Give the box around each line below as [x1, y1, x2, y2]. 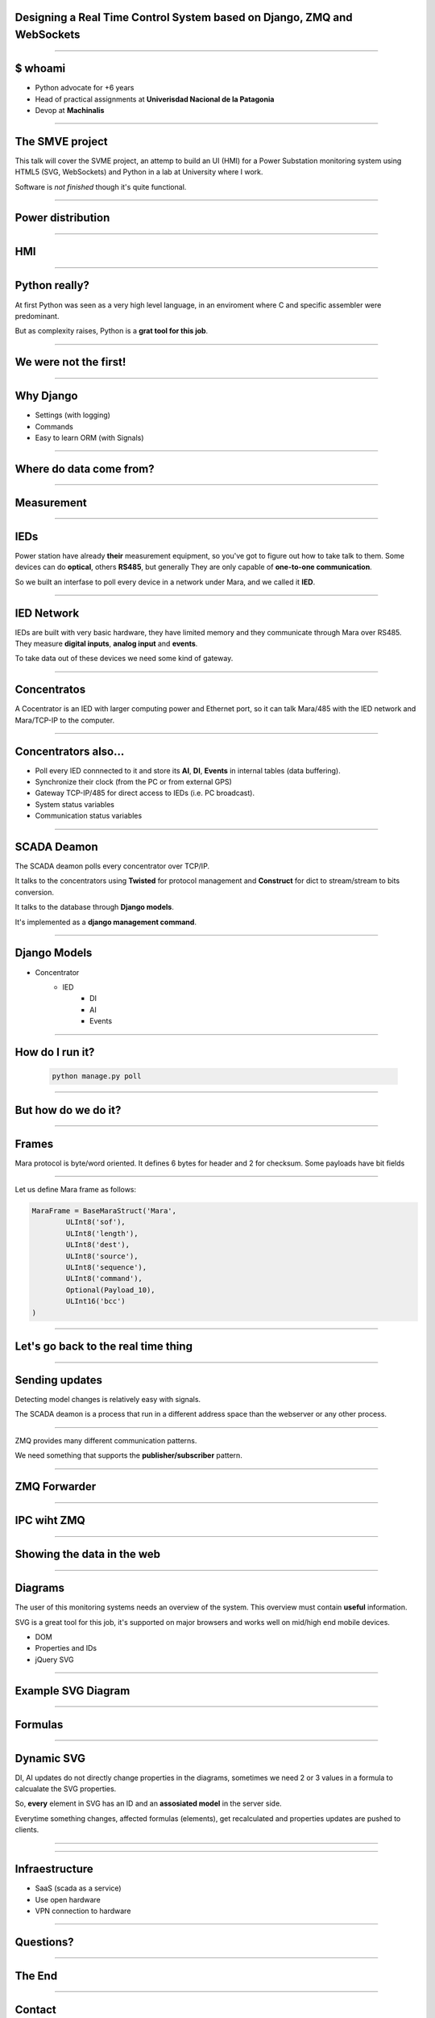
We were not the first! [14, 355, 126, 369]
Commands [35, 421, 74, 431]
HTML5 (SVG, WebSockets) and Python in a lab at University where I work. [14, 167, 263, 177]
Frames [14, 1137, 54, 1150]
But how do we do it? [14, 1103, 122, 1117]
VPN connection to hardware [35, 1906, 131, 1915]
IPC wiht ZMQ [14, 1513, 86, 1527]
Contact [14, 2003, 56, 2016]
